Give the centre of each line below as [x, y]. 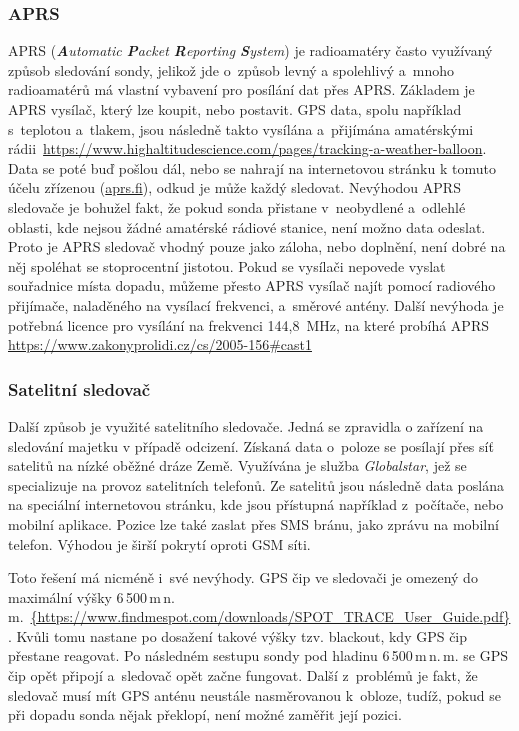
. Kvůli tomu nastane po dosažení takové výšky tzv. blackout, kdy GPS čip [238, 635]
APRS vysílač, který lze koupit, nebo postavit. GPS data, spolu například [235, 109]
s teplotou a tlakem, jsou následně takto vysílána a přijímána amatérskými [241, 128]
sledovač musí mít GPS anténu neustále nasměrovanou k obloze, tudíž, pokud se [255, 694]
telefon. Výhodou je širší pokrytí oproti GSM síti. [159, 543]
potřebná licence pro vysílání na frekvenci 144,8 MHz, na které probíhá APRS [248, 324]
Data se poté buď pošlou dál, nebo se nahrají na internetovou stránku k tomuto [252, 167]
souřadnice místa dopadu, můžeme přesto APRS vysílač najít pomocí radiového [252, 285]
